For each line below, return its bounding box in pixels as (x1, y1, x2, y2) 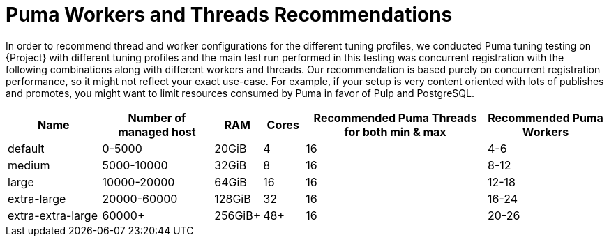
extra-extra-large (8, 208, 98, 222)
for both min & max (344, 124, 446, 139)
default (8, 141, 45, 156)
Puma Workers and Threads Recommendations (6, 3, 453, 27)
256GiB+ (214, 208, 261, 222)
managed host (118, 124, 196, 139)
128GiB (214, 191, 251, 206)
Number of (128, 110, 186, 125)
